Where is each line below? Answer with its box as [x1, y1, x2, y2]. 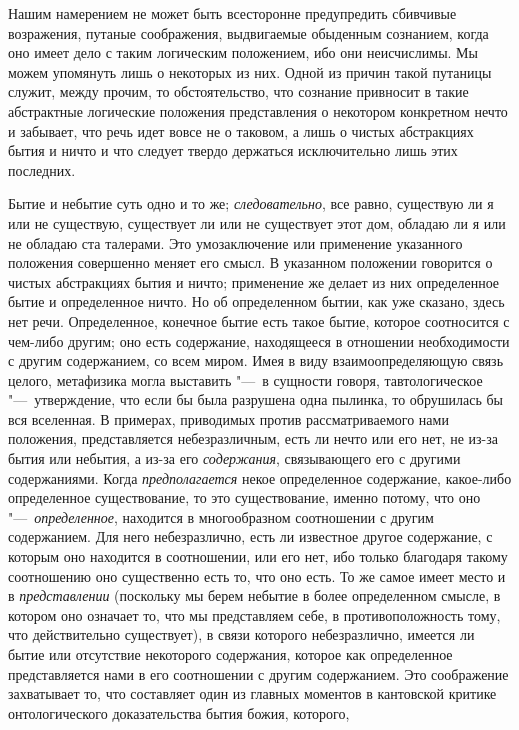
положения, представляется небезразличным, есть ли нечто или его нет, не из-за [8, 428, 498, 449]
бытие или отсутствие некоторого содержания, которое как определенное [8, 644, 453, 664]
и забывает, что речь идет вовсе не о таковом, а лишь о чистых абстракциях [8, 120, 474, 141]
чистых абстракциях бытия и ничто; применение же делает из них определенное [8, 271, 500, 292]
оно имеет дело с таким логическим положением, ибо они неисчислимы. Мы [8, 42, 478, 63]
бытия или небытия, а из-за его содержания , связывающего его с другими [8, 448, 461, 469]
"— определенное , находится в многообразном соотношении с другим [8, 506, 434, 527]
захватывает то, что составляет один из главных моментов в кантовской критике [8, 683, 497, 704]
